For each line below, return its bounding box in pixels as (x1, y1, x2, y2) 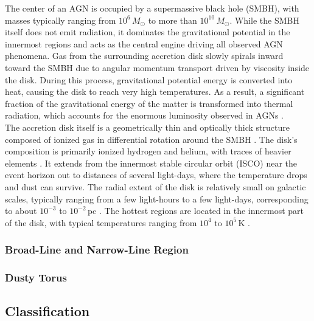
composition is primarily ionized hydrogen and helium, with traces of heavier (5, 145, 291, 157)
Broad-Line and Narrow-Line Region (5, 242, 189, 257)
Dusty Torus (5, 270, 67, 285)
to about (5, 204, 37, 217)
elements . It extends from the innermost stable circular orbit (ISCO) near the (5, 156, 298, 169)
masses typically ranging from (5, 13, 116, 26)
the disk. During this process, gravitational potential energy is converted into (5, 73, 293, 86)
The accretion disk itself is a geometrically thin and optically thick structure (5, 120, 290, 133)
